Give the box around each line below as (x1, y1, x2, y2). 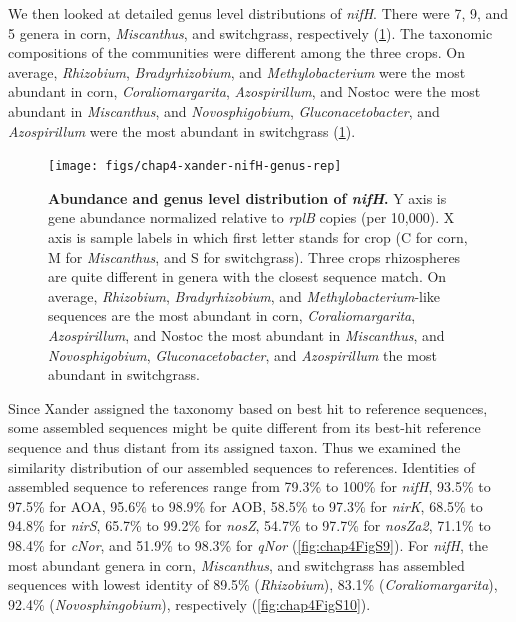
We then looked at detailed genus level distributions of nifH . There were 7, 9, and (8, 3, 509, 23)
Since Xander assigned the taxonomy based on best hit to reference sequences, (8, 397, 488, 418)
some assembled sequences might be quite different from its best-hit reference (8, 417, 481, 438)
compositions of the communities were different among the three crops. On (8, 42, 465, 63)
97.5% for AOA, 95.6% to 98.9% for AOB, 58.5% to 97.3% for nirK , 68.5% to (8, 495, 483, 516)
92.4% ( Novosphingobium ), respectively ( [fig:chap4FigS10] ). (8, 593, 371, 614)
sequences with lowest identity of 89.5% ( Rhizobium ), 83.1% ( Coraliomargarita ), (8, 574, 498, 595)
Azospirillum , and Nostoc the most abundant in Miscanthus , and (48, 324, 445, 345)
